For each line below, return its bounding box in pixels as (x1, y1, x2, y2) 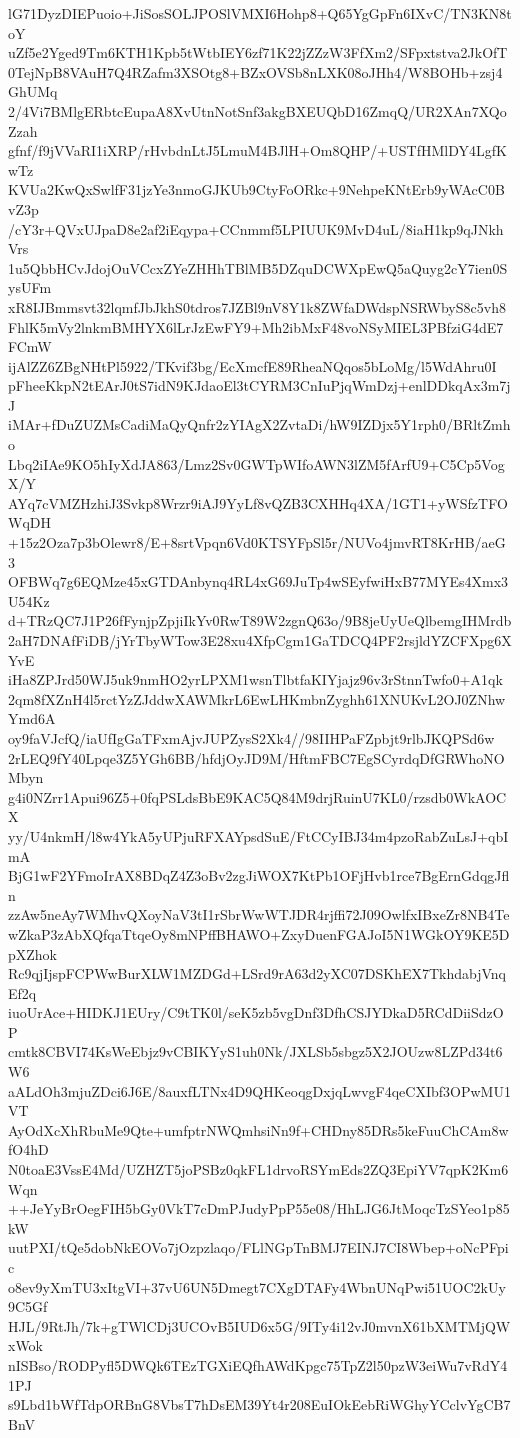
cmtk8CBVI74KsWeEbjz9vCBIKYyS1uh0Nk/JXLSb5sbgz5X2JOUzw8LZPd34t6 (8, 1041, 503, 1062)
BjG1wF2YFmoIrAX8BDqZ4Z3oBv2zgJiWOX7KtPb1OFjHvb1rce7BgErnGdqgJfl (8, 865, 510, 886)
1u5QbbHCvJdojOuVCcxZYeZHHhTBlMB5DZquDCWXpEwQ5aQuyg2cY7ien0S (8, 257, 508, 278)
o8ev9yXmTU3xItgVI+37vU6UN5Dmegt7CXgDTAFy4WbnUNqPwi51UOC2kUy (8, 1276, 506, 1297)
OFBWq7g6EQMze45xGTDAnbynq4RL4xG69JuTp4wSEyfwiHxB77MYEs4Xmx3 (8, 571, 509, 592)
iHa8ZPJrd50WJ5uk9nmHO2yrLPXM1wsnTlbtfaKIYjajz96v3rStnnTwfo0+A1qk (8, 669, 503, 690)
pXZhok (8, 943, 58, 964)
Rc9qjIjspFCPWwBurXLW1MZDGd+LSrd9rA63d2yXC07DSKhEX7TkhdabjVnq (8, 963, 507, 984)
